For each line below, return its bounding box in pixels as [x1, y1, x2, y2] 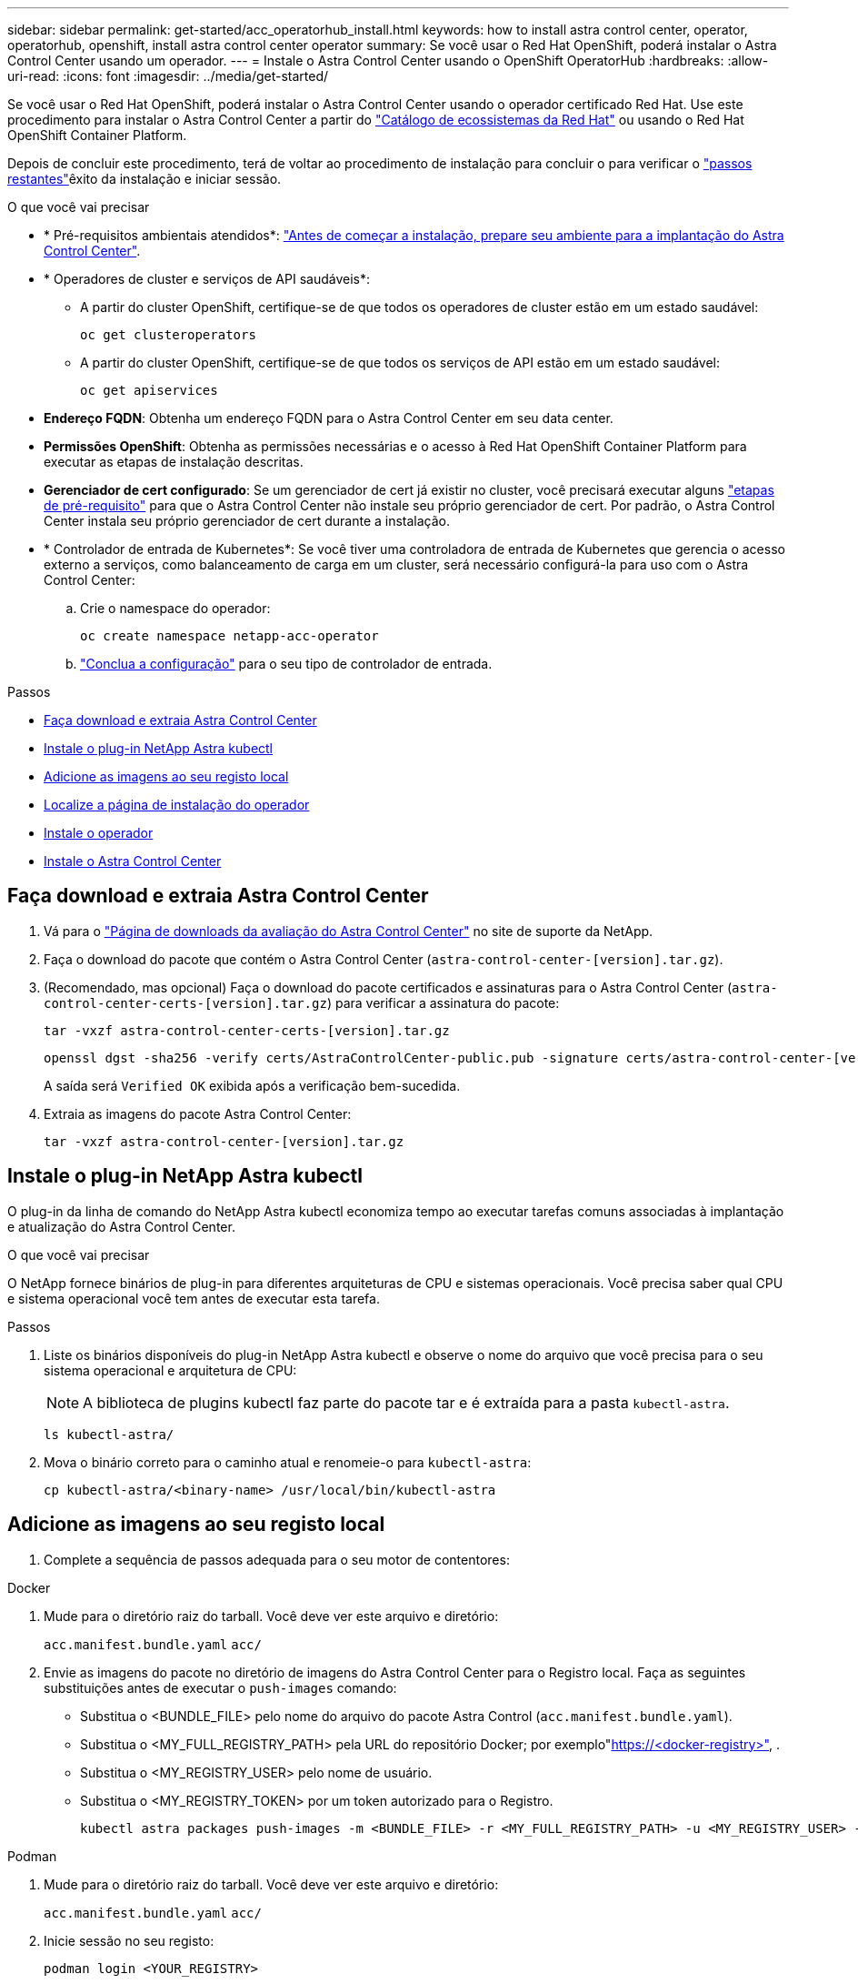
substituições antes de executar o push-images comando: [44, 1679, 397, 1696]
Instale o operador [44, 825, 154, 841]
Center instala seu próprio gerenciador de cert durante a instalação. [44, 513, 451, 529]
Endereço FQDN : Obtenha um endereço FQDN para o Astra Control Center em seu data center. [44, 410, 614, 426]
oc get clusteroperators [80, 327, 256, 342]
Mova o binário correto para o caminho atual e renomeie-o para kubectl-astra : [44, 1454, 532, 1470]
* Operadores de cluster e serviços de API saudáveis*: [44, 271, 370, 287]
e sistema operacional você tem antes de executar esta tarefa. [7, 1290, 380, 1306]
